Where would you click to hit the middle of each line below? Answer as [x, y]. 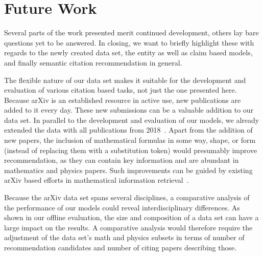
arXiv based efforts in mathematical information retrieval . [97, 180]
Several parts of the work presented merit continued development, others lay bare [131, 33]
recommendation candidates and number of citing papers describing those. [121, 247]
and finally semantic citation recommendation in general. [93, 62]
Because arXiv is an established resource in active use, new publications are [123, 100]
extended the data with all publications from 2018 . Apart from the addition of [128, 130]
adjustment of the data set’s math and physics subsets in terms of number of [124, 237]
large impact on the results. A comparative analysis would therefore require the [128, 227]
